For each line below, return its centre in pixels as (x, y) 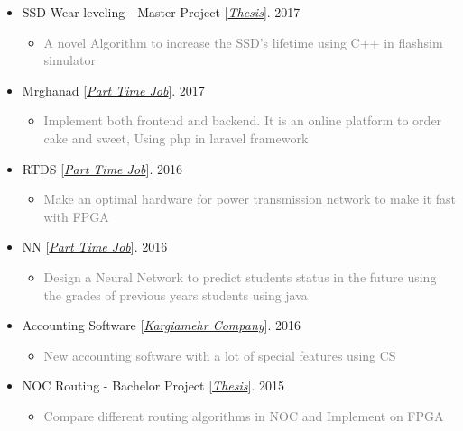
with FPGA (76, 216)
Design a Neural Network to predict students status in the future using (240, 276)
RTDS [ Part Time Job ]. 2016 (102, 168)
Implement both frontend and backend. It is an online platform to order (243, 120)
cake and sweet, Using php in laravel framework (176, 138)
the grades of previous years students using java (176, 294)
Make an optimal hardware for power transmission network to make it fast (250, 199)
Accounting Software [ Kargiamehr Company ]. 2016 (162, 325)
